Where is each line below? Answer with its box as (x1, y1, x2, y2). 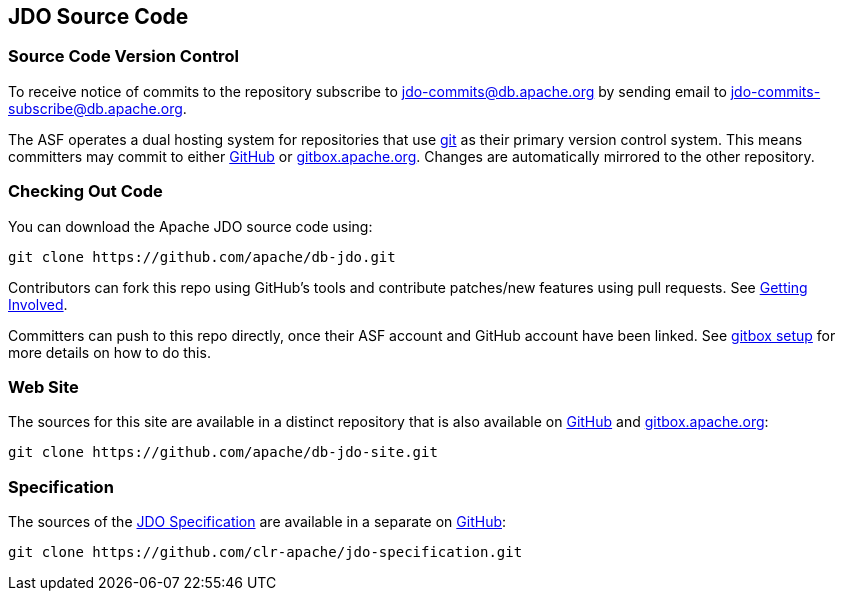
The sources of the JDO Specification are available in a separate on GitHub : (8, 513, 507, 531)
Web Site (8, 376, 79, 397)
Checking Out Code (8, 181, 163, 202)
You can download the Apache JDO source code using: (8, 217, 373, 235)
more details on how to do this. (8, 343, 211, 361)
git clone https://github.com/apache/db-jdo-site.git (8, 444, 438, 461)
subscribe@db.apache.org (8, 99, 183, 117)
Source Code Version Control (8, 46, 239, 67)
